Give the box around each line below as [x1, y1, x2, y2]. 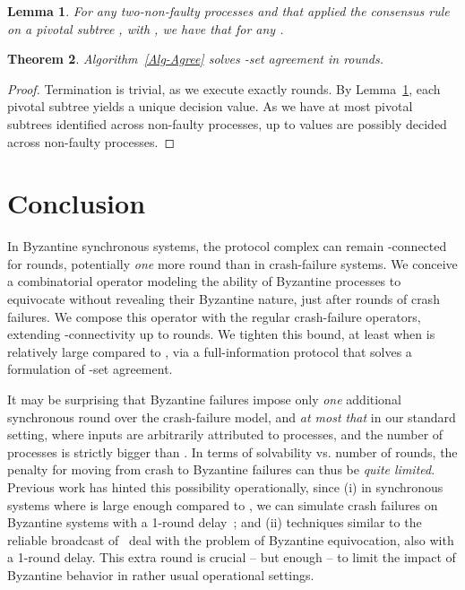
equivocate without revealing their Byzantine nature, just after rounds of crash [7, 290, 440, 308]
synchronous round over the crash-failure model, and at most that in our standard [7, 407, 456, 426]
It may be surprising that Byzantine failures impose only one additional [7, 390, 401, 409]
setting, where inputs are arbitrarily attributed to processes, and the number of [7, 425, 443, 444]
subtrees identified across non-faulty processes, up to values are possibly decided [7, 114, 447, 133]
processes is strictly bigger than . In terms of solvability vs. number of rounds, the [7, 442, 458, 461]
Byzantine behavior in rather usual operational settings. [7, 565, 314, 584]
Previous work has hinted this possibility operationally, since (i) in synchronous [7, 478, 443, 496]
